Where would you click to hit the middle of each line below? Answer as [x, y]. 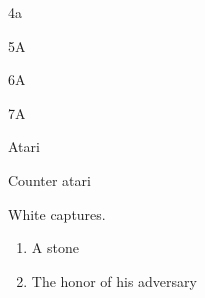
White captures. [57, 213]
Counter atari [49, 179]
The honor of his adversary [114, 280]
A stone [55, 247]
